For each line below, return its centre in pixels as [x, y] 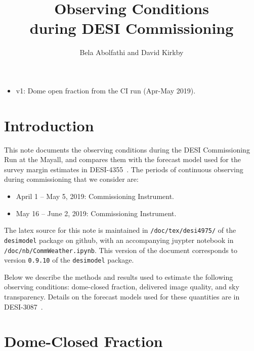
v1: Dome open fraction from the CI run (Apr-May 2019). [106, 90]
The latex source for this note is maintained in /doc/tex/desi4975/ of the [120, 230]
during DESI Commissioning [132, 28]
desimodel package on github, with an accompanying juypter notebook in [119, 240]
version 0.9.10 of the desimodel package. [69, 260]
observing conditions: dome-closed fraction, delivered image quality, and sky [122, 287]
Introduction [49, 125]
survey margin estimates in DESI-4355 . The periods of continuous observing [124, 169]
